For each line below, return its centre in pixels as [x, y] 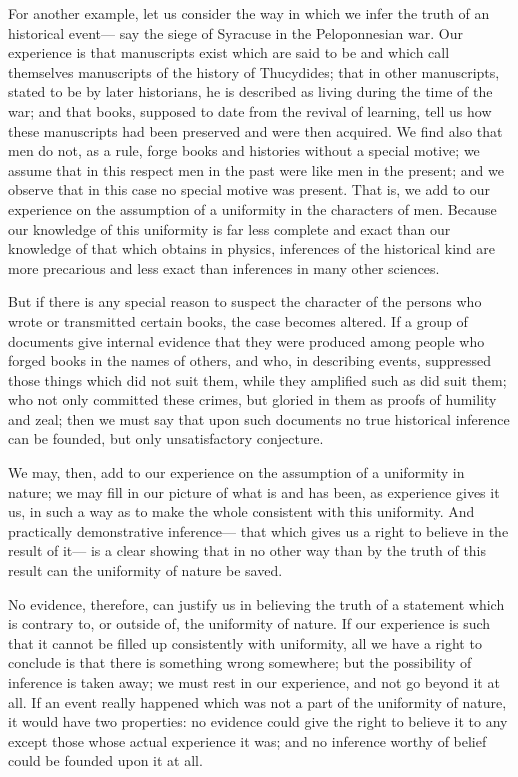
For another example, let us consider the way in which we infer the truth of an [249, 13]
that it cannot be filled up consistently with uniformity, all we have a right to [245, 642]
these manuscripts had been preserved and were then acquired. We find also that [255, 130]
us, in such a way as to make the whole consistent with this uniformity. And [241, 511]
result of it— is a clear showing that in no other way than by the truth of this [247, 550]
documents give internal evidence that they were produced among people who [246, 340]
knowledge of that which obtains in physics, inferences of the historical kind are [252, 248]
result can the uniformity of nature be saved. [145, 570]
